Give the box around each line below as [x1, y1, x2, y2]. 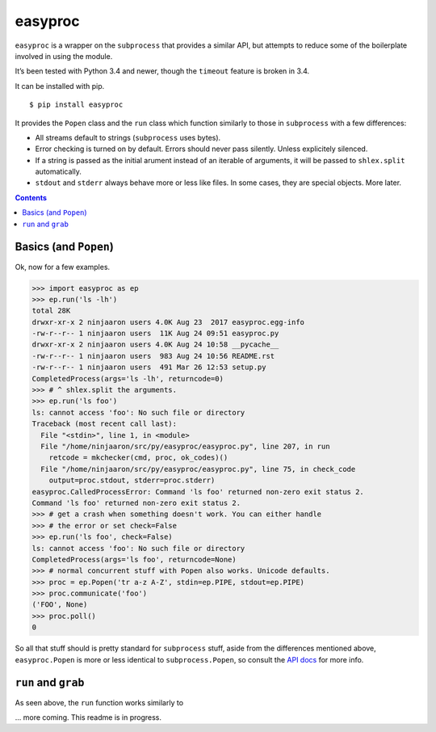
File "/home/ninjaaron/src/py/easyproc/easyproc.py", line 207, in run [40, 441, 330, 451]
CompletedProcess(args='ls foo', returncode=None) [31, 554, 237, 564]
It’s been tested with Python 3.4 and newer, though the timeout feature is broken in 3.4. [15, 66, 310, 76]
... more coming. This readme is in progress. [15, 712, 161, 722]
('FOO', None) [31, 600, 88, 609]
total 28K [31, 306, 71, 315]
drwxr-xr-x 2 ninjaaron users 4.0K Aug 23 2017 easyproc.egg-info [31, 318, 305, 326]
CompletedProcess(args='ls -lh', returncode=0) [31, 374, 224, 383]
